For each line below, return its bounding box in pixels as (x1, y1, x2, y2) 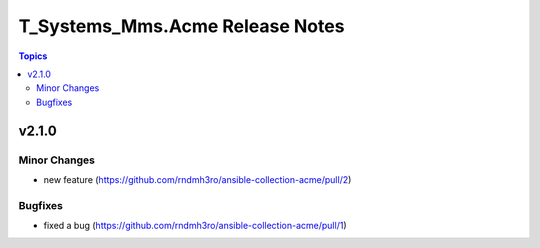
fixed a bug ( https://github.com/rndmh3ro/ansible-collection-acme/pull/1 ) (43, 220, 347, 232)
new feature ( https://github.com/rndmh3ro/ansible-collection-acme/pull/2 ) (43, 173, 352, 185)
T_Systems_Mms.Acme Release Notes (18, 15, 345, 37)
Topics (18, 50, 48, 62)
